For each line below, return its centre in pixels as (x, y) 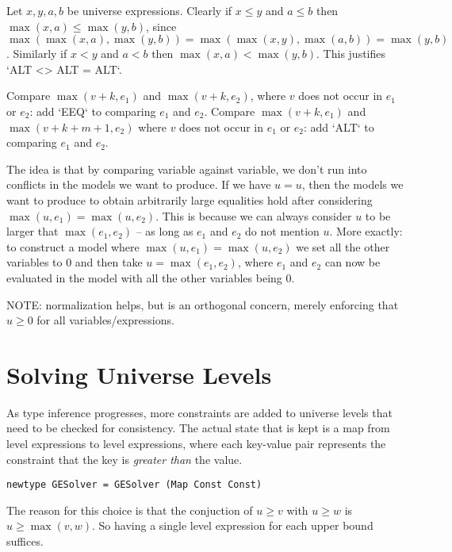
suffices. (25, 541)
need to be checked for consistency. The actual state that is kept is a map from (198, 428)
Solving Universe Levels (139, 374)
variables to (34, 262)
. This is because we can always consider (254, 215)
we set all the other (343, 246)
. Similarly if (37, 54)
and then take (109, 262)
